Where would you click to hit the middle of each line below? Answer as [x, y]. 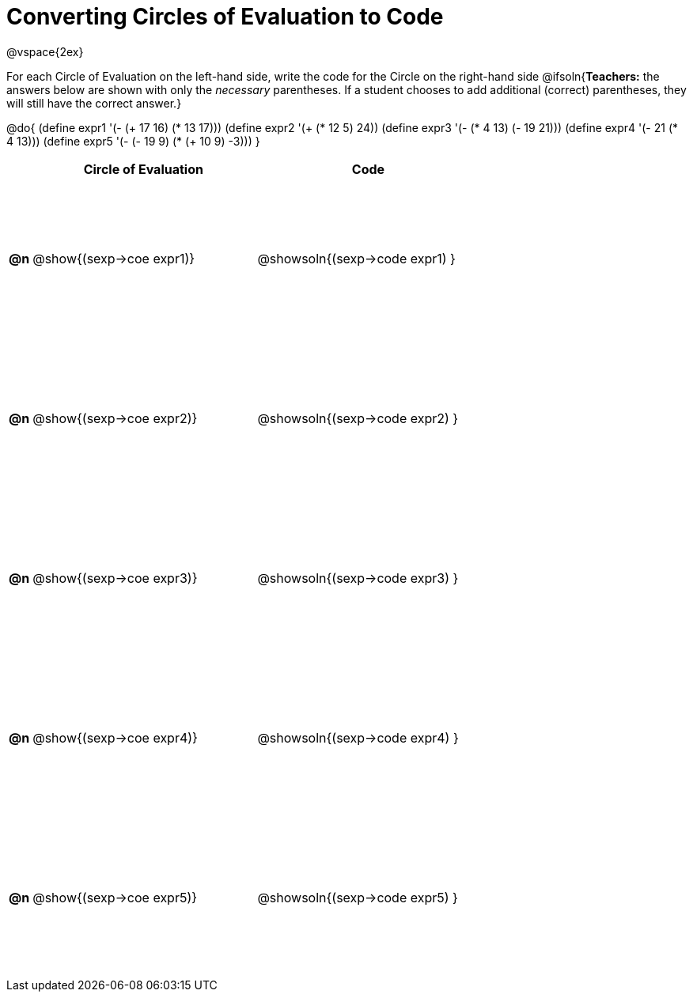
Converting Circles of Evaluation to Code [225, 17]
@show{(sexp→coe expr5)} [115, 897]
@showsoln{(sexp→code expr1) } [356, 258]
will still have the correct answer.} [94, 103]
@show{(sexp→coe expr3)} [115, 578]
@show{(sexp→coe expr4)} [115, 737]
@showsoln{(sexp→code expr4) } [358, 737]
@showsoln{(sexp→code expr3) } [358, 578]
